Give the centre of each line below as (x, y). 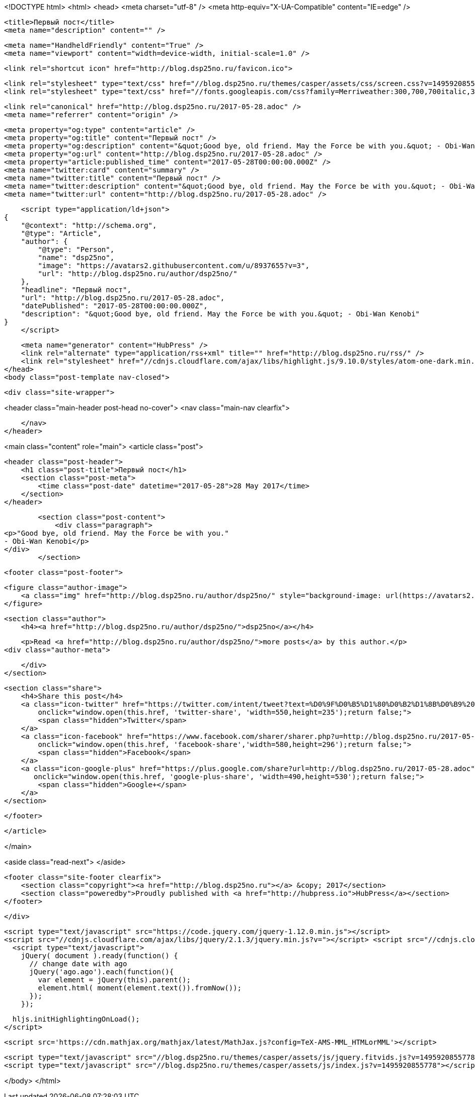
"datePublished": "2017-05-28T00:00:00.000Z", (114, 306)
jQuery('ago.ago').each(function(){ (102, 972)
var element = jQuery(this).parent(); (114, 980)
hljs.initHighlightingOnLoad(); (76, 1019)
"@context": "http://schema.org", (89, 225)
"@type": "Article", (61, 233)
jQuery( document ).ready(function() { (99, 956)
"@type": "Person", (76, 249)
